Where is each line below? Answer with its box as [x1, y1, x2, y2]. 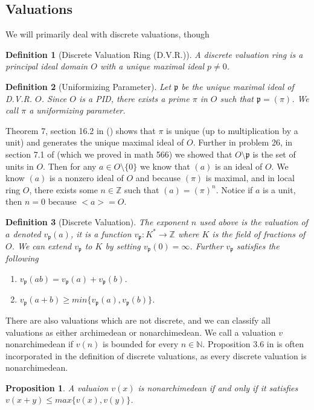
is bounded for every [103, 338, 179, 350]
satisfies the [236, 239, 280, 252]
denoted [13, 227, 41, 240]
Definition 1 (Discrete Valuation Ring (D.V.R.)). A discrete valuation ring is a [5, 48, 303, 60]
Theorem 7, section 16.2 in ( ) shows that [5, 124, 156, 136]
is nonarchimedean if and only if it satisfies [138, 381, 298, 394]
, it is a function [70, 227, 132, 240]
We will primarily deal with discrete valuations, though [5, 28, 210, 40]
